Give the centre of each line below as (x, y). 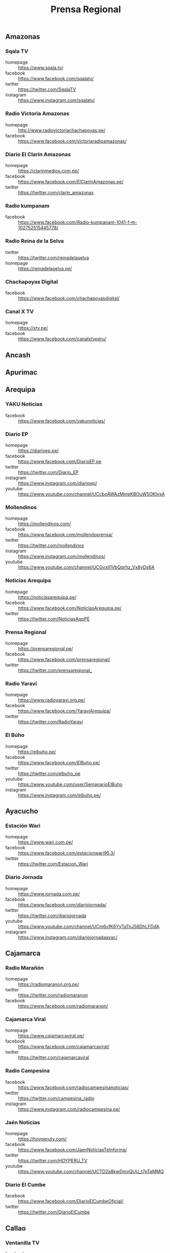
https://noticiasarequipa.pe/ (47, 597)
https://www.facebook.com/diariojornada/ (62, 904)
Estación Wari (23, 825)
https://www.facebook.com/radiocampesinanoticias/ (74, 1087)
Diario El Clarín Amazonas (38, 154)
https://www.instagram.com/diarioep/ (57, 483)
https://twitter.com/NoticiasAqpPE (54, 619)
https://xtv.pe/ (33, 328)
